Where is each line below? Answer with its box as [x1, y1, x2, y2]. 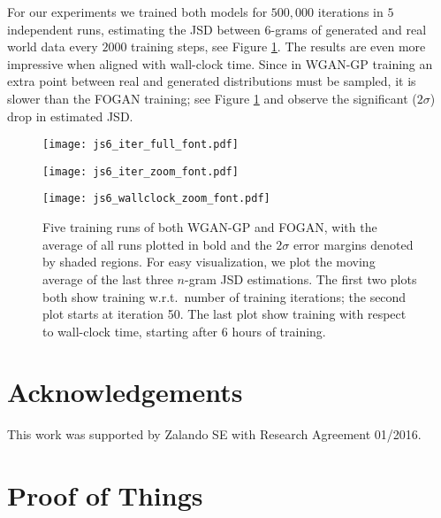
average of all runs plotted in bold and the [42, 235, 272, 253]
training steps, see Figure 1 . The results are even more [131, 37, 426, 56]
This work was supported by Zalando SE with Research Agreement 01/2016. [7, 425, 422, 444]
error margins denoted [293, 235, 414, 253]
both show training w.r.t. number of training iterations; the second [42, 287, 407, 305]
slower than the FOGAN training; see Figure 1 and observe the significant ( [7, 89, 417, 107]
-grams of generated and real [270, 19, 427, 38]
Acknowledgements [7, 374, 243, 410]
